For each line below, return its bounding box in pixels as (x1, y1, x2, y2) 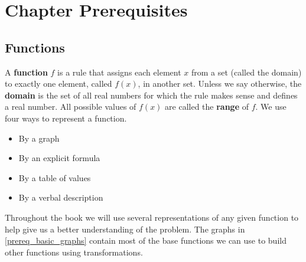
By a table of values (18, 171, 91, 184)
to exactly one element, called (5, 77, 112, 90)
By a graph (18, 132, 60, 144)
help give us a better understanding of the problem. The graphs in (5, 222, 245, 235)
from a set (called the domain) (191, 65, 302, 78)
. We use (255, 100, 287, 113)
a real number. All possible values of (5, 100, 136, 113)
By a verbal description (18, 191, 103, 204)
